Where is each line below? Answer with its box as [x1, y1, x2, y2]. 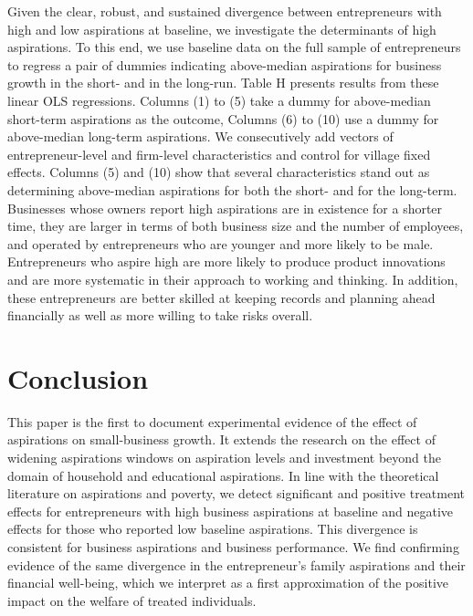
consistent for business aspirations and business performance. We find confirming [7, 537, 459, 556]
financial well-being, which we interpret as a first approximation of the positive [7, 573, 449, 592]
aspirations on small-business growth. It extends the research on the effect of [7, 430, 436, 449]
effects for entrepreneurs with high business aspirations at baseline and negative [7, 501, 454, 520]
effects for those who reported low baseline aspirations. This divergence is [7, 519, 418, 538]
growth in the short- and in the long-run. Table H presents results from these [7, 73, 439, 92]
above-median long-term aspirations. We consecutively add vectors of [7, 127, 394, 146]
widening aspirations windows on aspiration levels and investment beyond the [7, 448, 442, 466]
